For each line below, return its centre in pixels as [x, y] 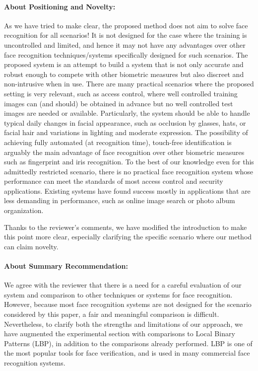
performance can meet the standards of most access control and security [114, 181]
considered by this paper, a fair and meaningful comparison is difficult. [112, 314]
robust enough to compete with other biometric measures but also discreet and [124, 74]
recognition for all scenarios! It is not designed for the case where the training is [126, 35]
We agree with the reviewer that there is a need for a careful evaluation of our [123, 285]
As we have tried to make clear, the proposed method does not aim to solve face [126, 25]
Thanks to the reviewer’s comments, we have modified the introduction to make [126, 227]
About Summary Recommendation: [66, 266]
